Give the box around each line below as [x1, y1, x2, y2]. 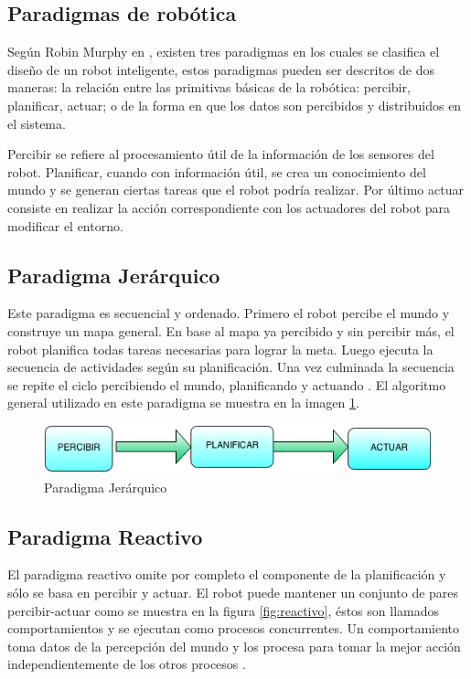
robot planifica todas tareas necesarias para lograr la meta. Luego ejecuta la [7, 339, 434, 358]
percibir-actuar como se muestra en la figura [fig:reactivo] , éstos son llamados [7, 600, 440, 620]
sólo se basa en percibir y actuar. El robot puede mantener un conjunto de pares [7, 582, 459, 601]
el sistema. [7, 113, 66, 133]
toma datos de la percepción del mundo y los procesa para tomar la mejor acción [7, 636, 461, 655]
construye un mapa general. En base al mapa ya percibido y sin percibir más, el [7, 321, 455, 340]
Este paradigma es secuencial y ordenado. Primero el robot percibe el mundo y [7, 303, 450, 323]
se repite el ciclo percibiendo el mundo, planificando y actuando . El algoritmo [7, 375, 446, 394]
